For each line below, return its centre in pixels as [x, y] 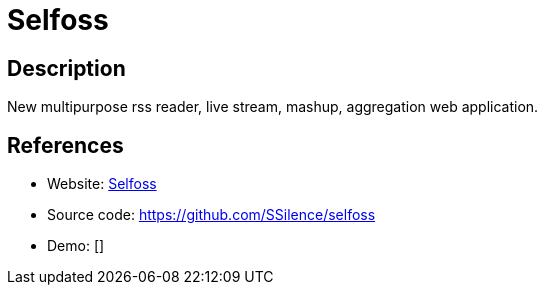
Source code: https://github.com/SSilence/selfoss [211, 215]
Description [66, 68]
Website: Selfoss [102, 184]
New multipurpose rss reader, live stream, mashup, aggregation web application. [273, 107]
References [65, 145]
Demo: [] [76, 246]
